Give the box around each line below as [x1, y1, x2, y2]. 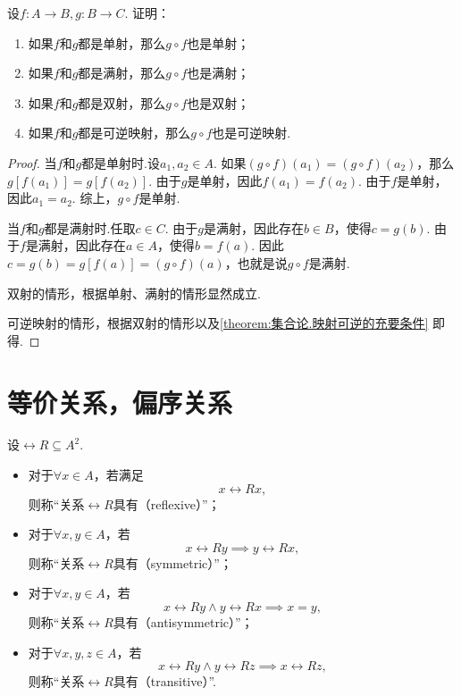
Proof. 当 [7, 153, 57, 172]
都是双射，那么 [78, 93, 166, 112]
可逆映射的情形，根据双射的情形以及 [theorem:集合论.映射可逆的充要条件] [7, 314, 429, 332]
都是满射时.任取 [44, 218, 136, 237]
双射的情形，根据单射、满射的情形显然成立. [7, 283, 261, 302]
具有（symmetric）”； [113, 553, 232, 572]
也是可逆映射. [212, 123, 291, 142]
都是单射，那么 [78, 33, 166, 52]
